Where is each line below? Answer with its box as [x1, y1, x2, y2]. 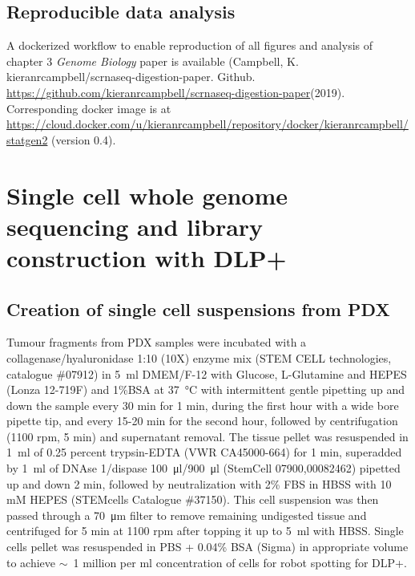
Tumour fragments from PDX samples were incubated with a [6, 334, 307, 351]
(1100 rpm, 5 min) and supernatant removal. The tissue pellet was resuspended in [6, 428, 409, 444]
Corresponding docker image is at [6, 99, 171, 116]
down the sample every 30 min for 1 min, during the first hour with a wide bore [6, 396, 399, 413]
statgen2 [6, 131, 48, 148]
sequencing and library [6, 209, 264, 242]
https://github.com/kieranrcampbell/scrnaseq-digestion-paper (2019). [6, 83, 345, 100]
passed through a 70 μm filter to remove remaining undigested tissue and [6, 506, 367, 523]
